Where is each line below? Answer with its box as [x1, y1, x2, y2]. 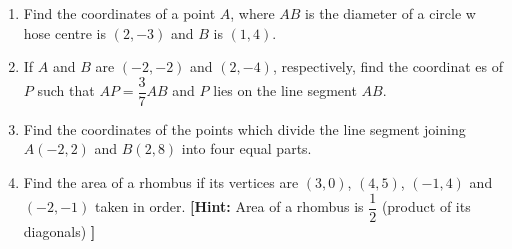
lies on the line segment [213, 80, 357, 101]
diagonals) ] [23, 220, 96, 241]
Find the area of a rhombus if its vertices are [23, 172, 299, 193]
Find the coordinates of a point [23, 3, 216, 23]
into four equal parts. [181, 138, 312, 159]
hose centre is [23, 22, 107, 43]
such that [37, 80, 95, 101]
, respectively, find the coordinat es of [272, 56, 503, 77]
